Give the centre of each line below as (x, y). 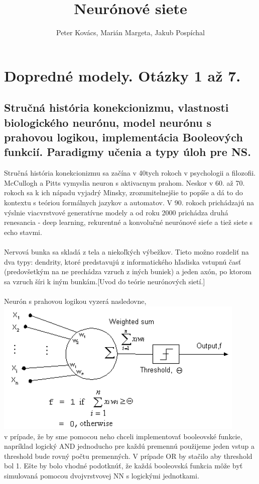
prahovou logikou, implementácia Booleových (123, 137)
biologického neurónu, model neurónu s (108, 122)
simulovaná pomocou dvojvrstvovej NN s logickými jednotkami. (102, 475)
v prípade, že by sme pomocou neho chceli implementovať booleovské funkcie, (123, 436)
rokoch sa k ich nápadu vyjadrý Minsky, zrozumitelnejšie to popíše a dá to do (123, 192)
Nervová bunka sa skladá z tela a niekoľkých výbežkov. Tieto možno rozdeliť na (126, 252)
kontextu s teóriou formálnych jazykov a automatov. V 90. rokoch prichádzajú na (129, 203)
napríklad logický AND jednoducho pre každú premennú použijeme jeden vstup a (129, 446)
